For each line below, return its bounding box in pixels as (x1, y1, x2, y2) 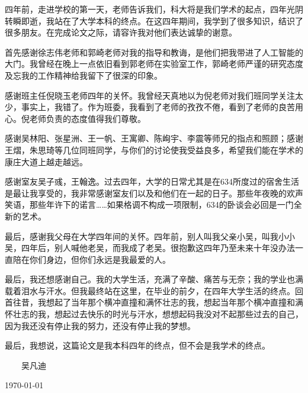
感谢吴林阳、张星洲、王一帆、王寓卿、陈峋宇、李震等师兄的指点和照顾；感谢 (5, 132, 303, 144)
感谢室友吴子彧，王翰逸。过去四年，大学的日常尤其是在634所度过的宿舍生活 (5, 175, 299, 188)
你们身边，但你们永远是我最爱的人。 (29, 253, 171, 265)
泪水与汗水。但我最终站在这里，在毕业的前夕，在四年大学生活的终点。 (21, 284, 295, 297)
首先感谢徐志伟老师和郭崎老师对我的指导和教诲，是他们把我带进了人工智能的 (5, 46, 303, 58)
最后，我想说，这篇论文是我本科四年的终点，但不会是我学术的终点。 (5, 339, 270, 352)
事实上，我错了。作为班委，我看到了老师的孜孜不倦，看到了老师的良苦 (21, 101, 295, 113)
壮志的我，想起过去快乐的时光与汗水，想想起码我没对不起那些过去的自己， (12, 308, 303, 320)
